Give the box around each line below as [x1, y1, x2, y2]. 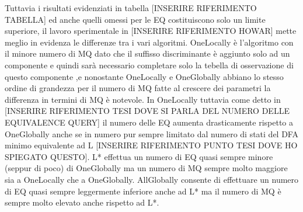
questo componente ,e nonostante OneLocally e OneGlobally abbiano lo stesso [5, 70, 284, 82]
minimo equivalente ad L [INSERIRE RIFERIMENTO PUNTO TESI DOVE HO [5, 139, 298, 151]
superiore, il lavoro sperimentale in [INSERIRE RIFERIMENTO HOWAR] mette [5, 25, 297, 37]
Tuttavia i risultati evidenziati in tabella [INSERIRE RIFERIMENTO [5, 2, 257, 13]
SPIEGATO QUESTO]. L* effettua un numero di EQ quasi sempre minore [5, 150, 273, 162]
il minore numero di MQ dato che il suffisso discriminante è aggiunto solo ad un [5, 47, 290, 60]
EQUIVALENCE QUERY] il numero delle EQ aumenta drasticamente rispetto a [5, 116, 293, 128]
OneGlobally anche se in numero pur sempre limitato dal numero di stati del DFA [5, 127, 298, 140]
